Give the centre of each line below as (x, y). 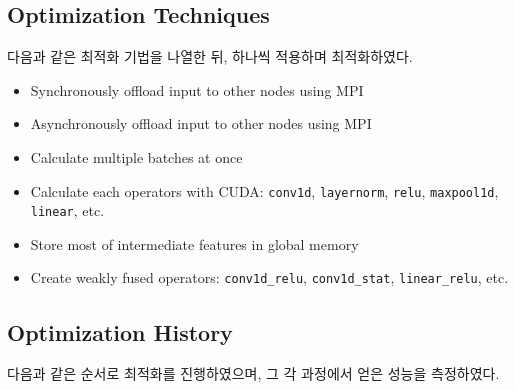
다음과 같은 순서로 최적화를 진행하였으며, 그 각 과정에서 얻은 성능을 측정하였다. (253, 373)
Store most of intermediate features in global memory (194, 243)
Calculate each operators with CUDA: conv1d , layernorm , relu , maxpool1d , (264, 190)
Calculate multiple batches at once (136, 156)
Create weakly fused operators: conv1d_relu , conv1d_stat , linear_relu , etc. (269, 277)
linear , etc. (67, 210)
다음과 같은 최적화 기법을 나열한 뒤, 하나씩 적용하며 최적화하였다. (210, 56)
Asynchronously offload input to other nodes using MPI (201, 123)
